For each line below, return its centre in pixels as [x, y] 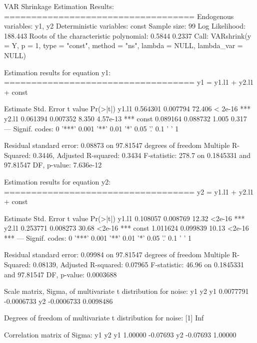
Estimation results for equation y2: [57, 181]
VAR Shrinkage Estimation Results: [59, 6]
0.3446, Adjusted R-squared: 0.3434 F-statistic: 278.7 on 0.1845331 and [142, 155]
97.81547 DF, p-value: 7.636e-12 [53, 165]
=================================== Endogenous [119, 16]
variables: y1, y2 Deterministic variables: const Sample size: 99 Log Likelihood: [125, 26]
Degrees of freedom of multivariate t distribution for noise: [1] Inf [104, 318]
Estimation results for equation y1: [57, 72]
